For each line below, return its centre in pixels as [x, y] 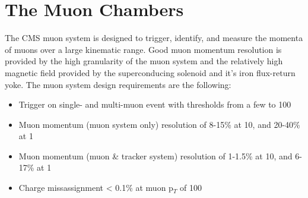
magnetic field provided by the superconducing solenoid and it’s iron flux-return [150, 72]
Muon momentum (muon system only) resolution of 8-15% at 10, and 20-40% [159, 124]
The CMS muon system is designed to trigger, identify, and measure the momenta [154, 38]
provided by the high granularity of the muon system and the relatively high [144, 61]
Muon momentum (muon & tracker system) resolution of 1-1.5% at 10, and [155, 155]
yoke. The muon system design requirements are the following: [118, 84]
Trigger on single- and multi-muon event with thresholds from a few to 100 [155, 104]
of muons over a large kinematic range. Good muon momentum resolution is [143, 49]
